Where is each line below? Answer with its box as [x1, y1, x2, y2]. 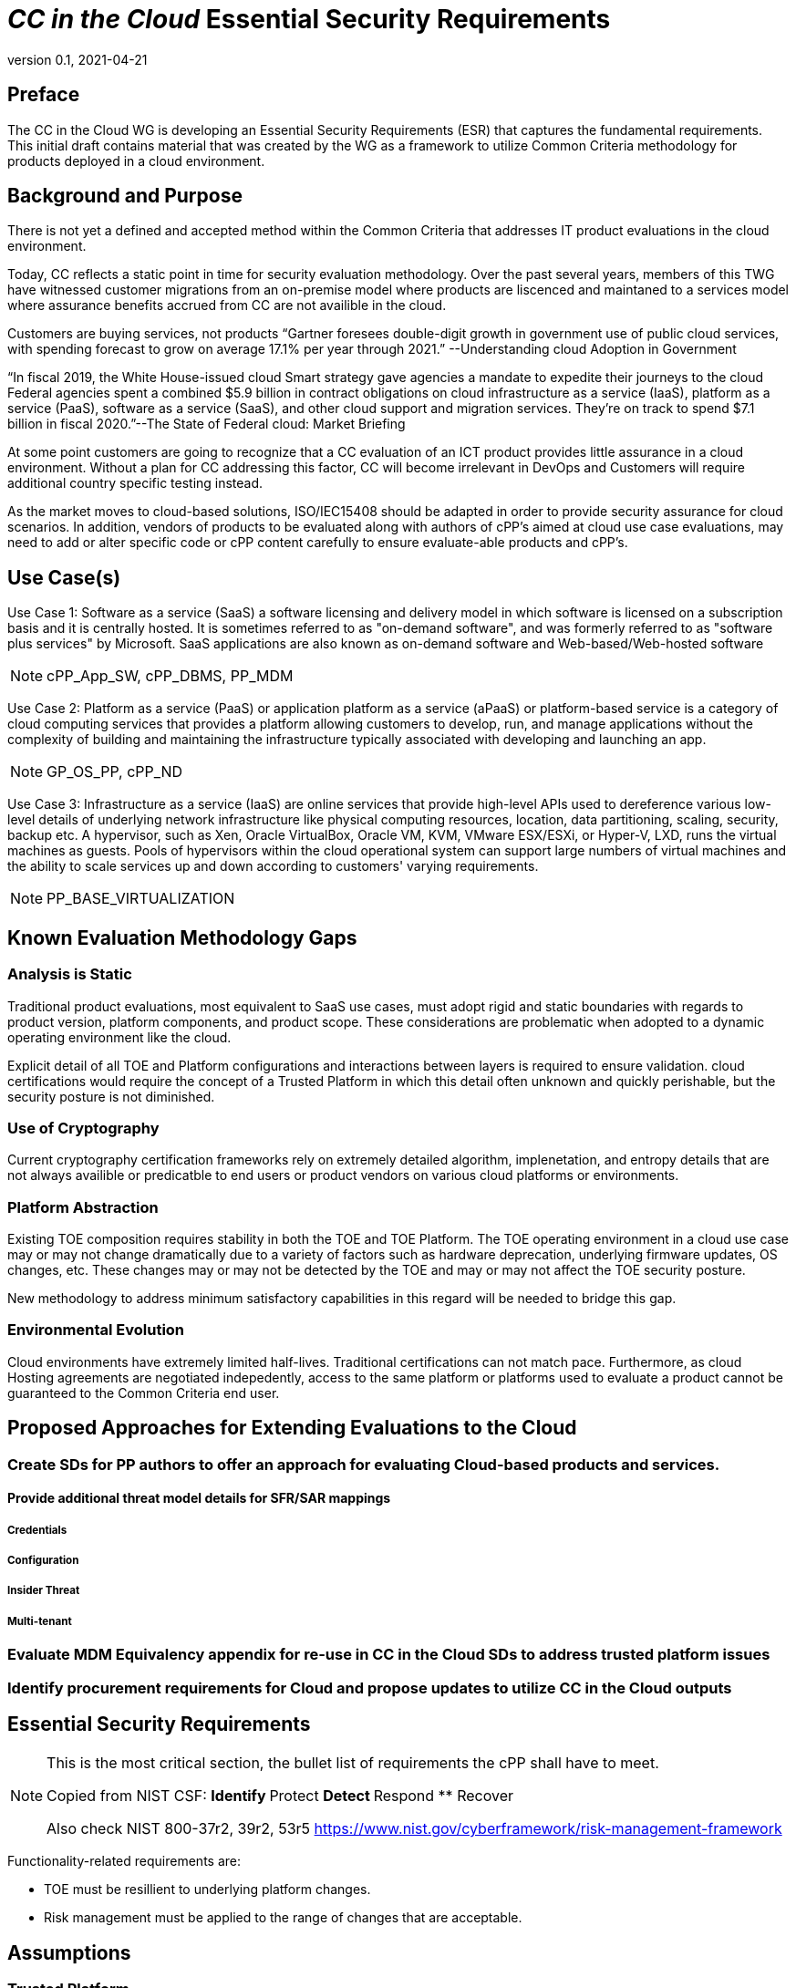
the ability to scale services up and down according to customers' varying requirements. [7, 858, 539, 875]
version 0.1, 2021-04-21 [7, 51, 148, 67]
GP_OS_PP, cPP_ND [47, 762, 183, 782]
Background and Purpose [7, 184, 243, 208]
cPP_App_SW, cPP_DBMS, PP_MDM [47, 667, 294, 686]
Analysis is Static [7, 965, 132, 984]
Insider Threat [7, 1584, 80, 1598]
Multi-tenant [7, 1614, 72, 1628]
